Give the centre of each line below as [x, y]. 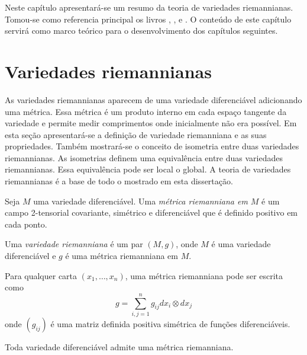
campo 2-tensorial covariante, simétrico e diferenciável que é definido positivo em [151, 212]
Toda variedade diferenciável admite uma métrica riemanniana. [119, 346]
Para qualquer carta [41, 275]
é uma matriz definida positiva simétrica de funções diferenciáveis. [170, 323]
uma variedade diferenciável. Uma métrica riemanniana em [140, 201]
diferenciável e [30, 256]
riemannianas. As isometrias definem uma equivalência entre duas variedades [144, 157]
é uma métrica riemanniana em [122, 256]
